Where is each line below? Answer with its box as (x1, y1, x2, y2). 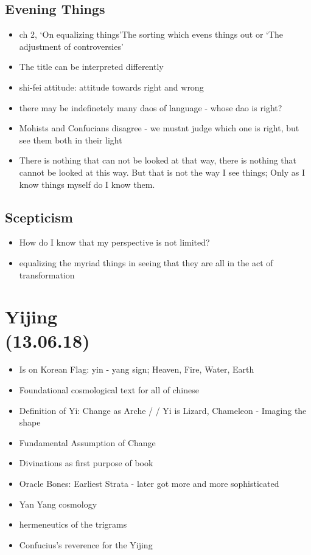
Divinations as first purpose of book (19, 457, 153, 469)
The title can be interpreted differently (19, 60, 164, 73)
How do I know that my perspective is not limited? (19, 236, 210, 249)
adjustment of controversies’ (19, 40, 124, 52)
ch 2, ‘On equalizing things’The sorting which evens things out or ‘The (19, 28, 284, 41)
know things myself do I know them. (19, 178, 155, 190)
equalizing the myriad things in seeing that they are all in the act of (19, 256, 273, 269)
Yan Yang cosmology (19, 497, 97, 510)
